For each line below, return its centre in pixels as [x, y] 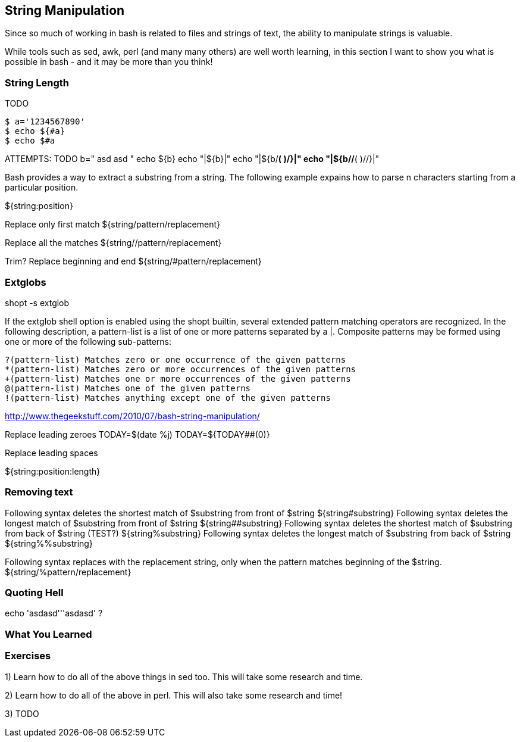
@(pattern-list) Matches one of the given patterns [128, 388]
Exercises [28, 656]
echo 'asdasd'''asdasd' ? [54, 613]
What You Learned [48, 634]
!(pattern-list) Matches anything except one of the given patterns [168, 397]
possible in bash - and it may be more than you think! [109, 62]
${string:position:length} [53, 471]
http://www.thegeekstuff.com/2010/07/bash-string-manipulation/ [132, 416]
